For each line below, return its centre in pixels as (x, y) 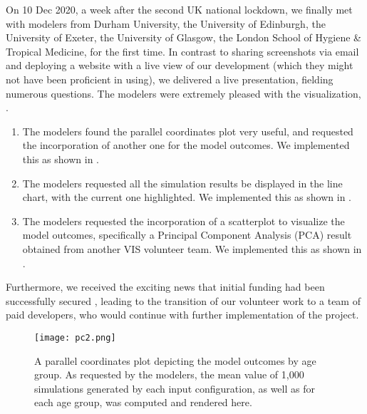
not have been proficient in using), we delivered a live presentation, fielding (170, 79)
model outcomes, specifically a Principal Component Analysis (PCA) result (187, 235)
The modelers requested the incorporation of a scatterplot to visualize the (183, 221)
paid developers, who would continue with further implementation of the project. (182, 315)
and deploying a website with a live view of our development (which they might (180, 65)
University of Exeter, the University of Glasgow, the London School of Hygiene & (184, 37)
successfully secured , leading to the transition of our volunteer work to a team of (183, 300)
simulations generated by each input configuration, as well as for (175, 388)
